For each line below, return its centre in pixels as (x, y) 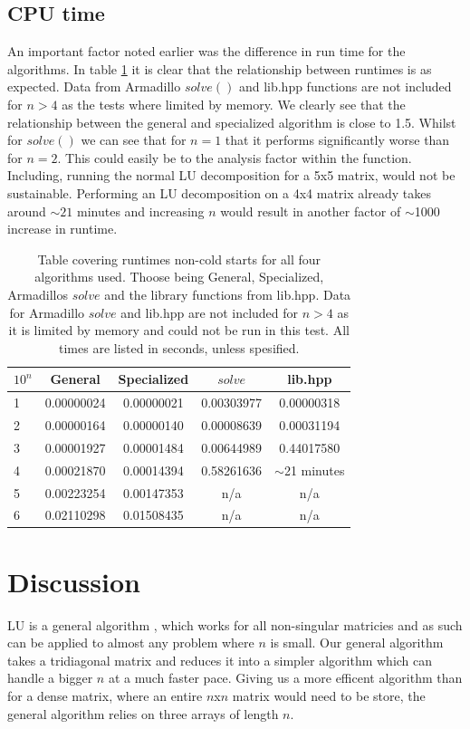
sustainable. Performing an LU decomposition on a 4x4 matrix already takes (219, 192)
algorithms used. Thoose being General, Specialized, (179, 277)
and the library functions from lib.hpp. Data (228, 294)
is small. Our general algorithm (357, 643)
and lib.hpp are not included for (210, 312)
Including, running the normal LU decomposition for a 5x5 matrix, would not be (231, 175)
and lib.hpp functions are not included (345, 86)
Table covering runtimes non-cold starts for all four (179, 259)
